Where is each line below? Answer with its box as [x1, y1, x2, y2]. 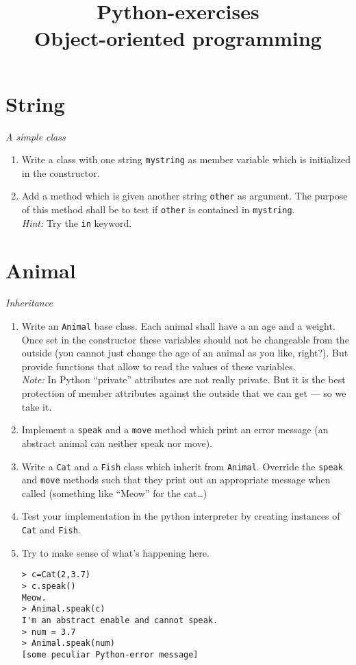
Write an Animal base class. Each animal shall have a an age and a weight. [21, 319, 335, 333]
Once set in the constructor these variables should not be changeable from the [21, 332, 349, 346]
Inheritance [5, 295, 53, 310]
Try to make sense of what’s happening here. [21, 545, 209, 559]
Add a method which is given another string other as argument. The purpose [21, 189, 348, 203]
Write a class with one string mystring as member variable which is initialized [21, 152, 351, 167]
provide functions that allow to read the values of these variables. [21, 359, 296, 373]
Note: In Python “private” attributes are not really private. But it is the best [21, 372, 346, 387]
